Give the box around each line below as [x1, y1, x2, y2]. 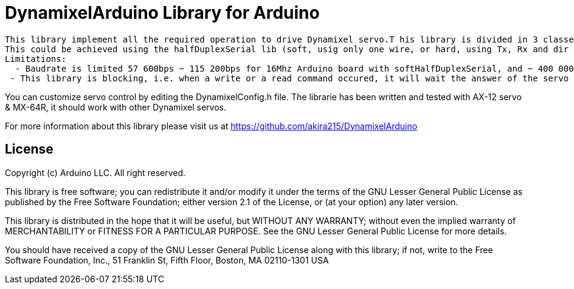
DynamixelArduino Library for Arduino [5, 2, 320, 23]
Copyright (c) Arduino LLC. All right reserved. [5, 167, 186, 178]
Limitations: [5, 53, 67, 64]
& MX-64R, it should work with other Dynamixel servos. [5, 101, 226, 112]
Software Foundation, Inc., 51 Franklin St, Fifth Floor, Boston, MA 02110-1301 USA [5, 254, 329, 265]
